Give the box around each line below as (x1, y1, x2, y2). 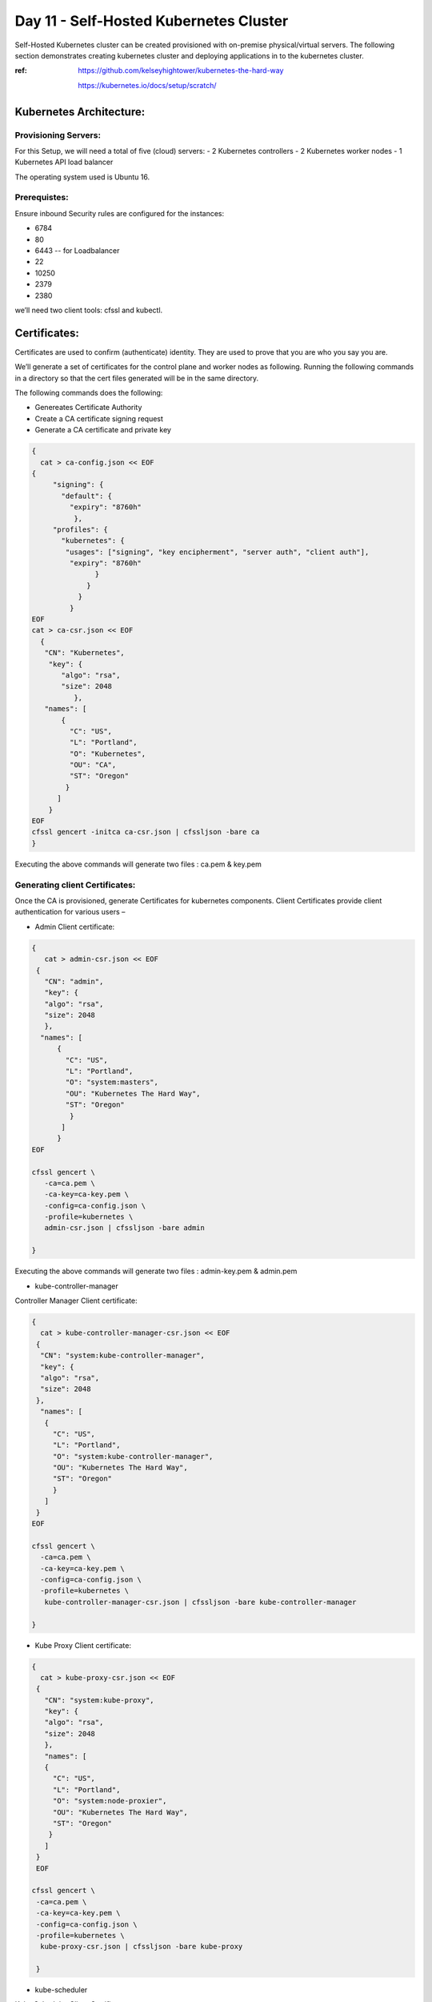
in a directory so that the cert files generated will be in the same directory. (14, 373, 259, 383)
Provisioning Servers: (14, 129, 102, 140)
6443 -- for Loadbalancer (34, 245, 120, 255)
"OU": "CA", (69, 761, 117, 770)
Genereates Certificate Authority (34, 403, 142, 412)
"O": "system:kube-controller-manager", (52, 1452, 214, 1461)
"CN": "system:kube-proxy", (44, 1695, 155, 1705)
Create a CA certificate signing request (34, 413, 164, 424)
